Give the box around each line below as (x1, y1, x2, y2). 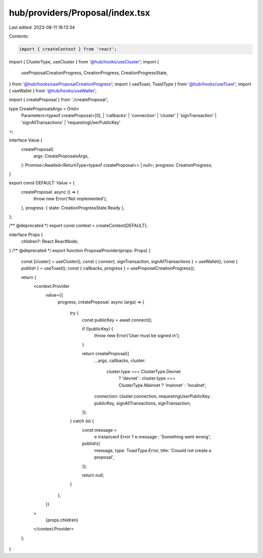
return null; (82, 472, 104, 478)
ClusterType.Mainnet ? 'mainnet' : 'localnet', (118, 382, 207, 388)
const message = (82, 427, 117, 433)
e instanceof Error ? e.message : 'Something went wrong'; (94, 434, 211, 440)
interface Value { (9, 137, 43, 143)
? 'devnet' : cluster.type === (118, 376, 175, 381)
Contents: (9, 33, 29, 39)
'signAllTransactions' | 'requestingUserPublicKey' (21, 120, 121, 125)
